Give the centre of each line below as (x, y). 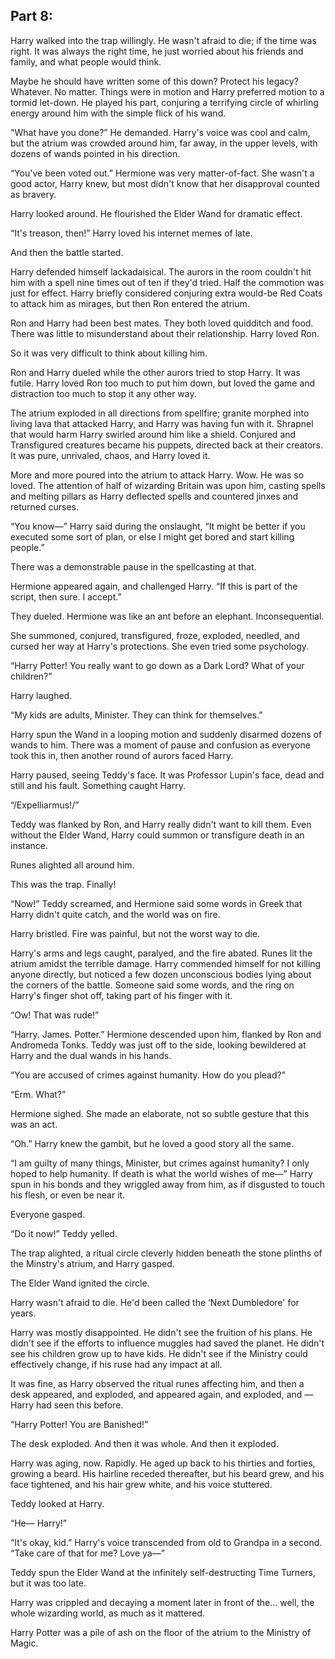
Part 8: (31, 16)
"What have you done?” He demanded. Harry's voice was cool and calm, (160, 132)
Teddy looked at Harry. (57, 1503)
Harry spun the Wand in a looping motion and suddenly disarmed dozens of (166, 734)
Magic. (24, 1643)
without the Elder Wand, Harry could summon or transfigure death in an (157, 835)
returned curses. (45, 506)
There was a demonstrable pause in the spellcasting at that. (133, 566)
